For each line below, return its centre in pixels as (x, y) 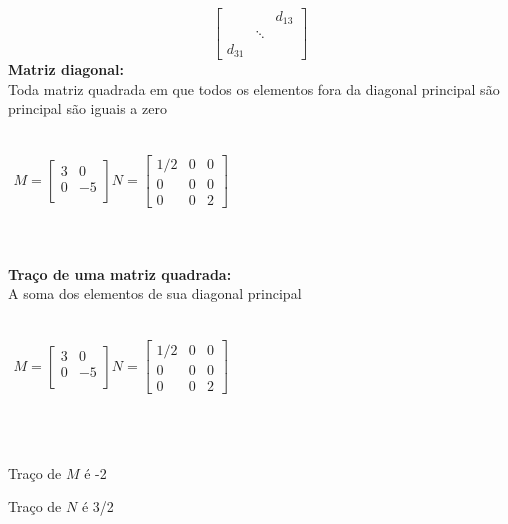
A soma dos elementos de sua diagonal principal (155, 293)
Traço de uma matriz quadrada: (120, 273)
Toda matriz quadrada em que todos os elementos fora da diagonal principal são (254, 88)
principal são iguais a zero (87, 108)
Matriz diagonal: (66, 69)
